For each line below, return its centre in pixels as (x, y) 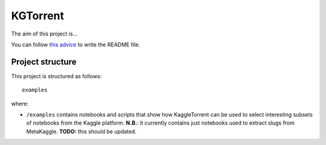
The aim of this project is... (44, 34)
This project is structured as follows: (56, 76)
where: (20, 103)
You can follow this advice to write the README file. (76, 45)
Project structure (44, 62)
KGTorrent (38, 16)
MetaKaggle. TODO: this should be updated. (81, 131)
